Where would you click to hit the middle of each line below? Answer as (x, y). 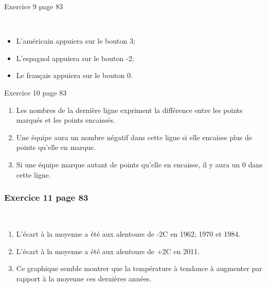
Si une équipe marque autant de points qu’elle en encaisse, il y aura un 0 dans (139, 164)
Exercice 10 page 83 (35, 92)
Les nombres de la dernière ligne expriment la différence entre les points (129, 110)
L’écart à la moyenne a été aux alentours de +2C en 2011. (108, 251)
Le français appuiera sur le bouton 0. (74, 75)
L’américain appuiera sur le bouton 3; (76, 41)
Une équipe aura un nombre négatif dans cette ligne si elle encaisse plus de (134, 137)
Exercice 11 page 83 (46, 197)
